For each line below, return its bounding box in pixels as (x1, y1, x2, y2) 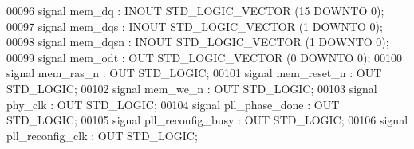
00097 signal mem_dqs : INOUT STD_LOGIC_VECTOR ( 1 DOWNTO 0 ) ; (6, 18, 383, 34)
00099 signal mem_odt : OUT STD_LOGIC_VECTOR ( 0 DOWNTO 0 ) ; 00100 (6, 49, 402, 65)
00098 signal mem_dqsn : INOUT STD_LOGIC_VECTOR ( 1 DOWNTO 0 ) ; (6, 33, 389, 50)
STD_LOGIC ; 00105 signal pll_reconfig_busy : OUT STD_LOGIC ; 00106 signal (6, 112, 408, 128)
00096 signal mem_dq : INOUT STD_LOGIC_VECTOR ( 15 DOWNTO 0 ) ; (6, 2, 384, 18)
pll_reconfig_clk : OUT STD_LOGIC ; (6, 127, 198, 143)
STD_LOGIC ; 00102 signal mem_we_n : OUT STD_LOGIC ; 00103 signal (6, 80, 377, 96)
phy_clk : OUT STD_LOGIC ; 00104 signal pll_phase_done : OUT (6, 96, 340, 112)
